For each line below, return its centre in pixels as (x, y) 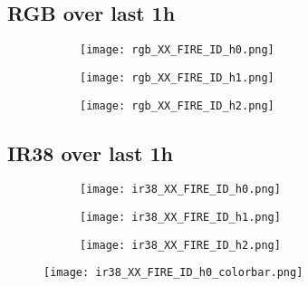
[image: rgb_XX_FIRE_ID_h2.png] (177, 105)
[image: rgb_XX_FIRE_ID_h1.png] (177, 77)
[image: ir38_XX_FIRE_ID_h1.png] (180, 218)
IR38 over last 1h (90, 153)
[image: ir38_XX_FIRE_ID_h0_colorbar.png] (173, 273)
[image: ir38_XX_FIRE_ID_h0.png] (180, 190)
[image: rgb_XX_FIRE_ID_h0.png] (177, 50)
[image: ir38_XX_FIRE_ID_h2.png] (180, 245)
